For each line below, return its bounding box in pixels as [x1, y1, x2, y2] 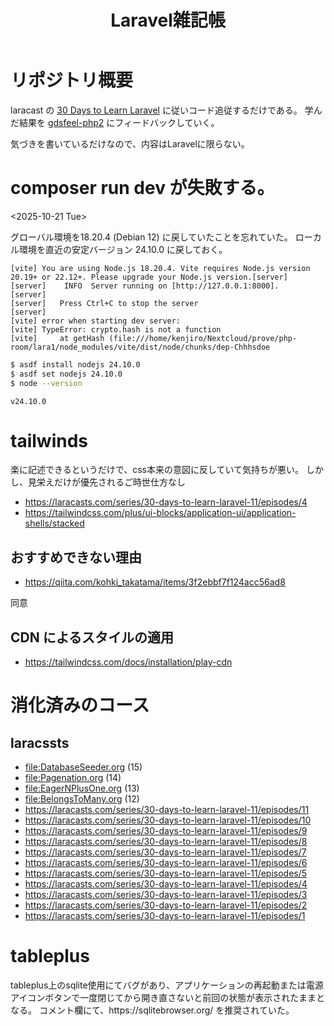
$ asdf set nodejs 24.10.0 [10, 369, 123, 379]
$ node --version [10, 378, 83, 388]
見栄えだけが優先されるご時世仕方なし [27, 476, 186, 488]
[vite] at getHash [10, 333, 105, 343]
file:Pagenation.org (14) [24, 772, 122, 784]
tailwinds [10, 429, 88, 452]
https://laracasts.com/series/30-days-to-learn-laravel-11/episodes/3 [24, 889, 308, 901]
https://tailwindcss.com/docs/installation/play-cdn [24, 656, 233, 668]
